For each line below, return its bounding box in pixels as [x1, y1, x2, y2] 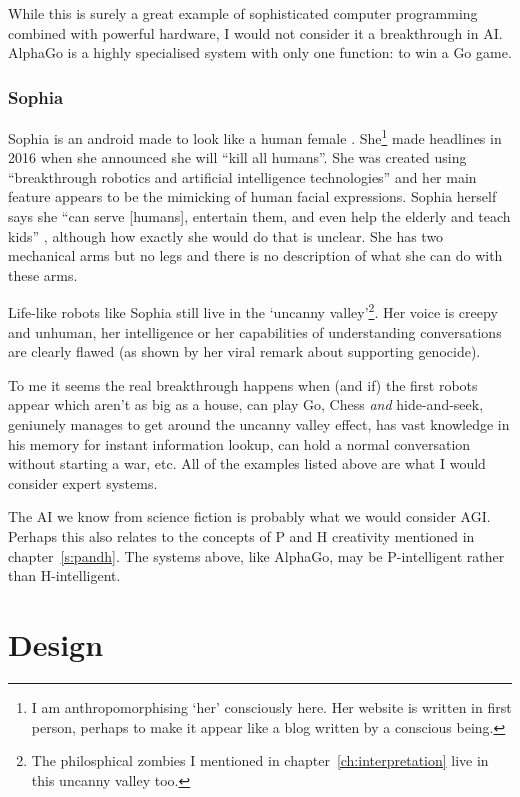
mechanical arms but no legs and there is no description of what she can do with [8, 245, 503, 266]
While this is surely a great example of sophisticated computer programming [8, 3, 478, 23]
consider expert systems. [8, 472, 158, 493]
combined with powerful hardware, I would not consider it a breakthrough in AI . [8, 22, 503, 43]
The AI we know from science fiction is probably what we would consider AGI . [8, 506, 491, 527]
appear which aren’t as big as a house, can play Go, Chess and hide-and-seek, [8, 394, 484, 415]
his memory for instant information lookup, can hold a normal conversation [8, 433, 471, 454]
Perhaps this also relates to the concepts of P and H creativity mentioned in [8, 526, 475, 546]
